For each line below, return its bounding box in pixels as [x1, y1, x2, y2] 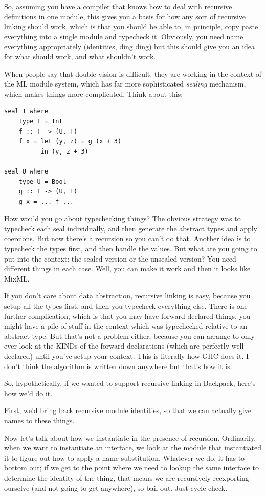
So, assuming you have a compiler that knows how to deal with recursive [4, 1, 232, 11]
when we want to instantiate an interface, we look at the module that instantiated [4, 442, 262, 453]
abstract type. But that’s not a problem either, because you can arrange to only [4, 330, 255, 341]
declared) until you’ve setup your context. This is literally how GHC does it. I [4, 351, 249, 361]
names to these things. [4, 415, 75, 425]
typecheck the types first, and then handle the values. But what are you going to [4, 243, 257, 254]
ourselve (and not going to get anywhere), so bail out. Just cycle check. [4, 482, 228, 493]
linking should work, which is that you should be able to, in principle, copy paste [4, 21, 258, 32]
